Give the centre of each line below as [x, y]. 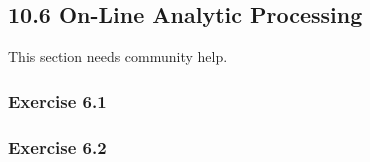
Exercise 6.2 [57, 146]
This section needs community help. [118, 56]
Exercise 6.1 [57, 100]
